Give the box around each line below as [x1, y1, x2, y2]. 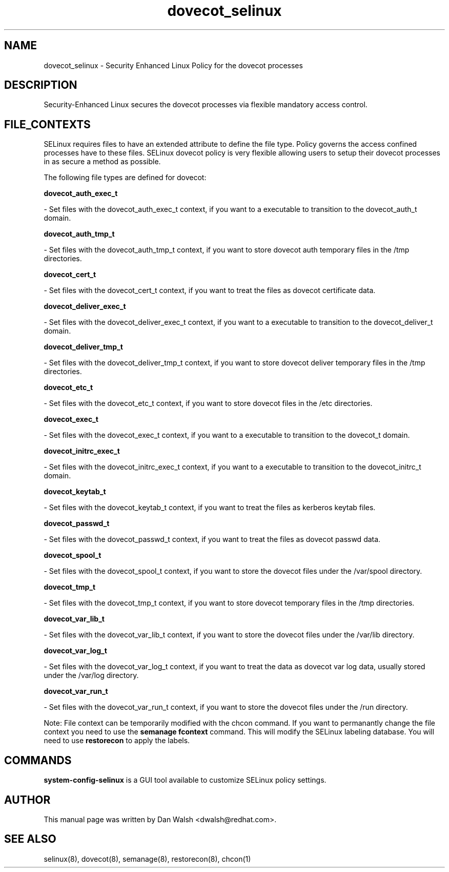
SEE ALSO [4, 832, 56, 846]
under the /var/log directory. [44, 671, 139, 680]
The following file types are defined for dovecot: [44, 173, 207, 182]
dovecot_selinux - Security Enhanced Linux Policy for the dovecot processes [44, 61, 303, 70]
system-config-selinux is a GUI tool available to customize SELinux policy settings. [44, 776, 326, 785]
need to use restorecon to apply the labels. [44, 736, 190, 745]
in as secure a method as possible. [44, 157, 161, 166]
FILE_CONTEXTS [4, 118, 91, 131]
